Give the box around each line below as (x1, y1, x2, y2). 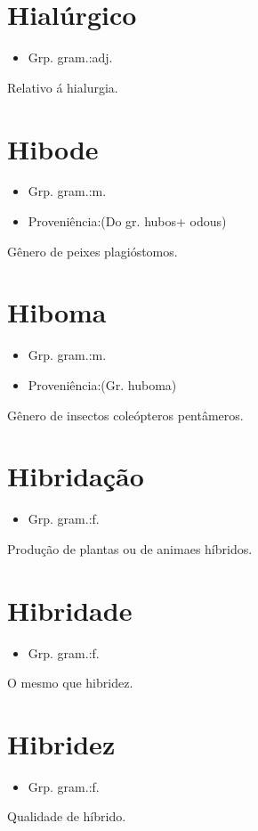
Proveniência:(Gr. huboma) (28, 375, 177, 394)
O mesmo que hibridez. (7, 673, 133, 692)
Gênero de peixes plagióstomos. (7, 241, 178, 260)
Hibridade (7, 591, 133, 628)
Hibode (7, 130, 99, 167)
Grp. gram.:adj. (28, 48, 113, 67)
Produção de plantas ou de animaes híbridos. (7, 539, 253, 558)
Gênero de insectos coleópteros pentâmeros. (7, 405, 244, 424)
